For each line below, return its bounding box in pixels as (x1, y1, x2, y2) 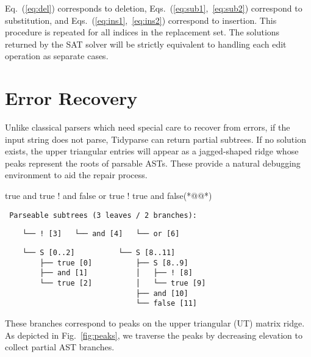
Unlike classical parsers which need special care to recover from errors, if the (5, 121, 290, 134)
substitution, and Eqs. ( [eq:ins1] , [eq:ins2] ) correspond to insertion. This (5, 13, 277, 26)
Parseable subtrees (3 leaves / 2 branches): (9, 211, 197, 220)
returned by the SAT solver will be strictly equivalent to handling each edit (5, 37, 287, 50)
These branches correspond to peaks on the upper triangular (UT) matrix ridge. (5, 316, 305, 329)
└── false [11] (135, 299, 197, 308)
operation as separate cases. (5, 49, 109, 62)
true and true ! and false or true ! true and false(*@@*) (5, 189, 212, 202)
